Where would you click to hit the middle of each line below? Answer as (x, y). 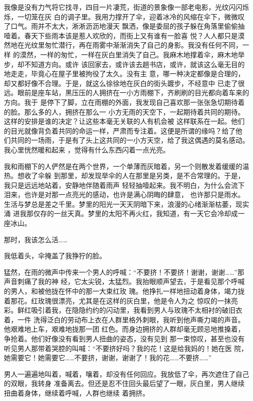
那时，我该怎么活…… (36, 239)
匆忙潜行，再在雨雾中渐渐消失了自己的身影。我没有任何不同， (143, 45)
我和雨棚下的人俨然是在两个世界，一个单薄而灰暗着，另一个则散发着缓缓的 (123, 166)
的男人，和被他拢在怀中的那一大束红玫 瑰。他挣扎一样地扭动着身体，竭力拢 (124, 291)
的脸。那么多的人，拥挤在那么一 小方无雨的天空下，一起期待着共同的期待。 (124, 111)
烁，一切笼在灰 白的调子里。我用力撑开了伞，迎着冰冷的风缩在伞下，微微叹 (124, 16)
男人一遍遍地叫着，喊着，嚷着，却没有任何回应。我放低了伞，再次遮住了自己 (126, 374)
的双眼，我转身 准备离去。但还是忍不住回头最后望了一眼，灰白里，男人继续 (124, 383)
